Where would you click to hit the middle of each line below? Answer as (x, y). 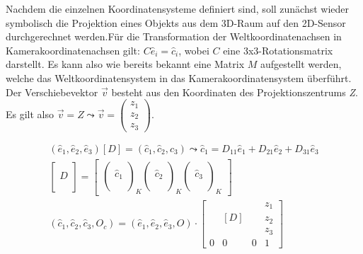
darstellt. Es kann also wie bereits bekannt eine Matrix (125, 64)
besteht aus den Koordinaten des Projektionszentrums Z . (235, 92)
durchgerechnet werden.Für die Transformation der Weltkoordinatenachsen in (174, 36)
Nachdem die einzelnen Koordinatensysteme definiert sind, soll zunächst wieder (178, 8)
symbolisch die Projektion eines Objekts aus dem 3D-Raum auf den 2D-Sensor (176, 22)
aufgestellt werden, (301, 64)
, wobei (194, 50)
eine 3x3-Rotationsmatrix (278, 50)
